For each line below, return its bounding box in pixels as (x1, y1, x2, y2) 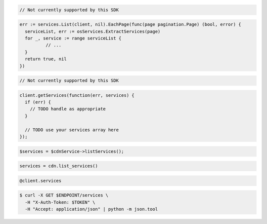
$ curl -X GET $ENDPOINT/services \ (19, 192, 109, 198)
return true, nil (25, 56, 67, 62)
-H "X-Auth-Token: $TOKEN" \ (25, 199, 96, 205)
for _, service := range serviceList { (25, 35, 122, 41)
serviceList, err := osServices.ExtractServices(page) (25, 29, 161, 34)
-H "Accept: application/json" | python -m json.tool (25, 206, 158, 212)
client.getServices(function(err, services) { (19, 92, 134, 98)
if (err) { (25, 99, 51, 105)
